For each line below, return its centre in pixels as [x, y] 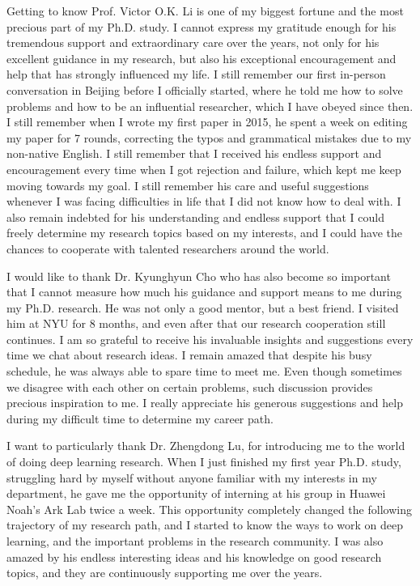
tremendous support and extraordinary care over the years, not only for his [193, 42]
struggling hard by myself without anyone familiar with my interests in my [192, 477]
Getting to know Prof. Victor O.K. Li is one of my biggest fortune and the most [205, 11]
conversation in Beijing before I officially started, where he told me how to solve [205, 89]
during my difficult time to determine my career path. [140, 418]
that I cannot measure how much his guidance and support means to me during [204, 292]
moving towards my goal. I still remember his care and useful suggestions [188, 185]
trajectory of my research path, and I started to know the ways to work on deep [205, 525]
